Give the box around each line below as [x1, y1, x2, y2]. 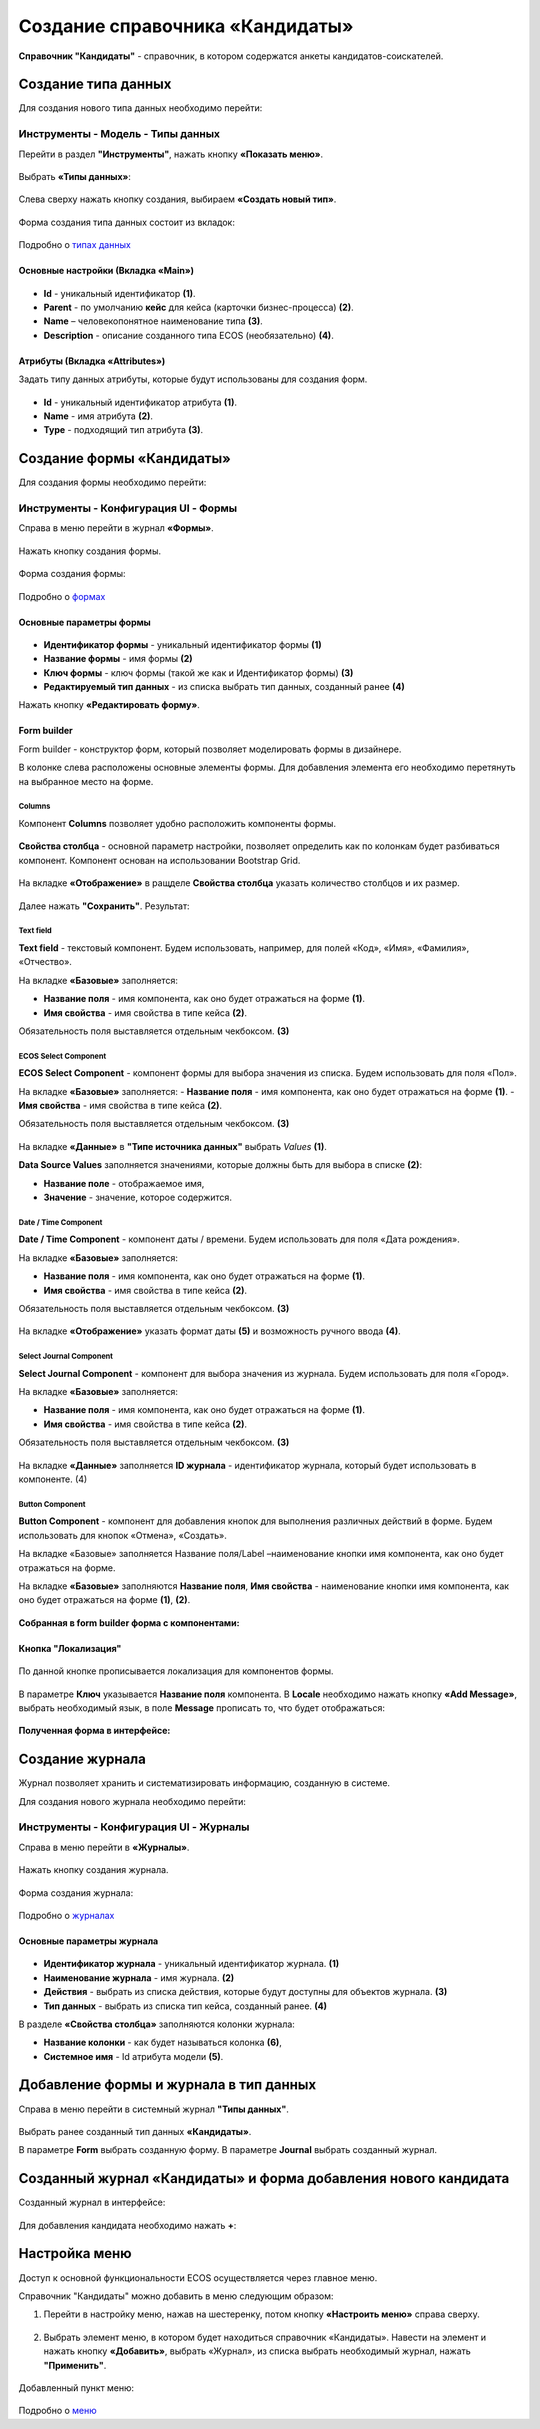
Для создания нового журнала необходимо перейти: [18, 1795, 247, 1807]
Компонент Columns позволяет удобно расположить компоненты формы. [18, 818, 337, 829]
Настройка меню [18, 2245, 132, 2262]
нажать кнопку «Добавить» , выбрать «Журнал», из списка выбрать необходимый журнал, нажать [43, 2345, 472, 2357]
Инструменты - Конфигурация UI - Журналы [18, 1820, 250, 1834]
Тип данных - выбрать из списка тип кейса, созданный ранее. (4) [43, 2000, 328, 2012]
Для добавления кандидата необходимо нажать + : [18, 2219, 237, 2231]
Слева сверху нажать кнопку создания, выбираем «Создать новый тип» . [18, 193, 337, 205]
